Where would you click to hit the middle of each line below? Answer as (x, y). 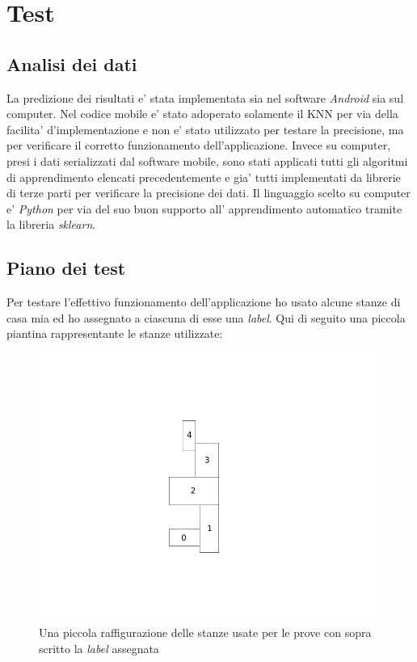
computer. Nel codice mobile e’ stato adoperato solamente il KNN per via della (202, 114)
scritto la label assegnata (99, 648)
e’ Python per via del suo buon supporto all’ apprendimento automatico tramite (204, 208)
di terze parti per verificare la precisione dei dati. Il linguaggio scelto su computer (208, 193)
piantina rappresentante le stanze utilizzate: (115, 333)
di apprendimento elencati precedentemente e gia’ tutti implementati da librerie (204, 177)
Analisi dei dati (72, 63)
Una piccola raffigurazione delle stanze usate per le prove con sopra (205, 632)
